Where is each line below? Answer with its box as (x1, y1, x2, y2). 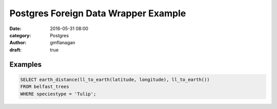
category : (9, 32, 31, 38)
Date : (9, 25, 22, 32)
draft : (9, 46, 22, 53)
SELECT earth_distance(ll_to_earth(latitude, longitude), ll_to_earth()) (20, 76, 210, 83)
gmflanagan (50, 40, 75, 46)
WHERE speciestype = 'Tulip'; (20, 91, 96, 97)
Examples (9, 60, 42, 69)
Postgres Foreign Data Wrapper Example (9, 8, 186, 19)
